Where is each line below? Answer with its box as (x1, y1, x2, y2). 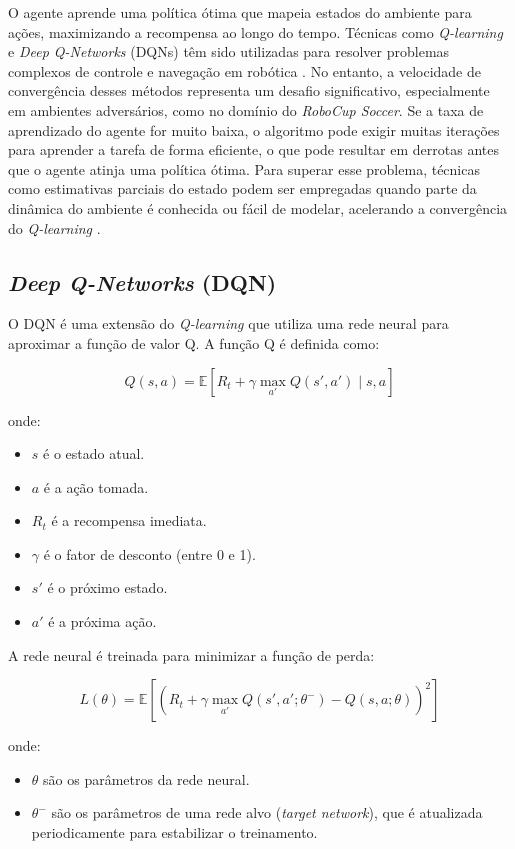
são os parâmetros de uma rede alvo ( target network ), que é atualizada (51, 802, 483, 823)
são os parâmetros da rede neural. (43, 768, 250, 789)
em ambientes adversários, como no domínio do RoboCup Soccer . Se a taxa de (8, 99, 484, 120)
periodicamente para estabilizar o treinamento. (31, 822, 318, 843)
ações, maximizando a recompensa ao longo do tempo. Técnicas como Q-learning (8, 21, 503, 42)
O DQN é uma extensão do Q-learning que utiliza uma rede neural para (8, 313, 449, 334)
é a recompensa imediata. (51, 510, 207, 531)
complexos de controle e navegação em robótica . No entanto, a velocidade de (8, 60, 481, 81)
